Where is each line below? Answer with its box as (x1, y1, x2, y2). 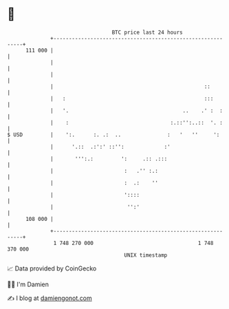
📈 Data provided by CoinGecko (7, 264, 97, 273)
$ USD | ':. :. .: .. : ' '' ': (7, 131, 220, 138)
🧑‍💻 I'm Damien (7, 280, 50, 288)
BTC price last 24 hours (111, 29, 184, 36)
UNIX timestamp (124, 251, 168, 259)
